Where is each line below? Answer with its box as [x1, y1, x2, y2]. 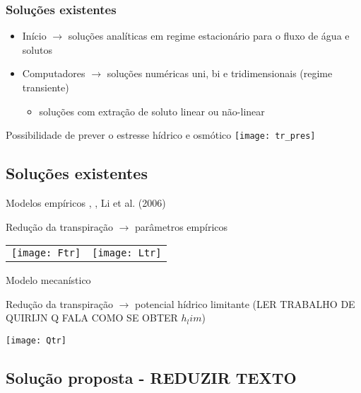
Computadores [22, 66, 85, 81]
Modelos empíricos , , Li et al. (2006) [6, 195, 166, 210]
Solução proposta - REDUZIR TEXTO [6, 367, 297, 389]
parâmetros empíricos [135, 219, 228, 234]
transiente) [22, 80, 69, 94]
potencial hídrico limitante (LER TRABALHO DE [135, 296, 355, 311]
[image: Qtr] [6, 336, 66, 346]
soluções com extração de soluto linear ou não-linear [39, 103, 265, 118]
